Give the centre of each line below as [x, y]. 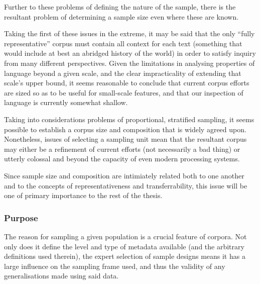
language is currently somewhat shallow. [66, 102]
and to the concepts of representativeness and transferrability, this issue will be [126, 185]
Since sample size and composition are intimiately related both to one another [124, 175]
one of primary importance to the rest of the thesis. [83, 195]
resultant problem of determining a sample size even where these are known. [121, 16]
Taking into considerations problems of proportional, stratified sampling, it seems [129, 119]
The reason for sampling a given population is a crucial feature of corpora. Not [125, 236]
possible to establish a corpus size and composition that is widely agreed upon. [125, 129]
